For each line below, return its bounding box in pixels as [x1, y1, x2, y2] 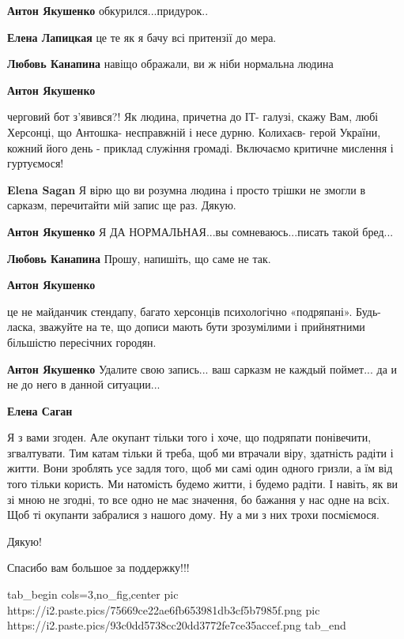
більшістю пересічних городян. [7, 333, 157, 350]
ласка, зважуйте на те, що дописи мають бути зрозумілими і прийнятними [7, 318, 365, 335]
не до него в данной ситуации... [7, 376, 160, 393]
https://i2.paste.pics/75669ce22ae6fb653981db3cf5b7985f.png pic [7, 601, 320, 618]
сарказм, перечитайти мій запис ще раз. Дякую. [7, 197, 236, 213]
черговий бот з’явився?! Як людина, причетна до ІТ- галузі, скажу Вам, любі [7, 108, 379, 125]
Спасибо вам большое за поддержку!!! [7, 559, 190, 576]
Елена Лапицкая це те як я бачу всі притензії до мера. [7, 28, 277, 45]
